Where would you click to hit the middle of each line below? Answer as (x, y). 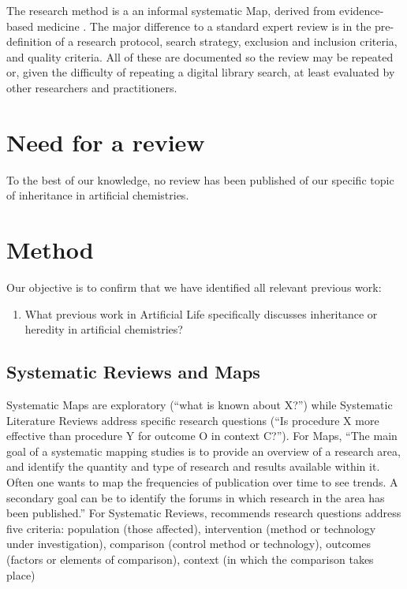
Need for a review (106, 142)
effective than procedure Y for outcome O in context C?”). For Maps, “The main (202, 436)
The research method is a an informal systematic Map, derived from (171, 10)
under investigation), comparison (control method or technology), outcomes (189, 544)
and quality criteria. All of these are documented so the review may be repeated (200, 56)
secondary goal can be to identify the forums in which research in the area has (196, 497)
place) (21, 574)
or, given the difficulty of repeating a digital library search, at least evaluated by (201, 72)
